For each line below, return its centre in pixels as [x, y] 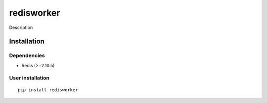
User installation [29, 78]
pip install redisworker [48, 90]
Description [21, 27]
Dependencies [27, 55]
